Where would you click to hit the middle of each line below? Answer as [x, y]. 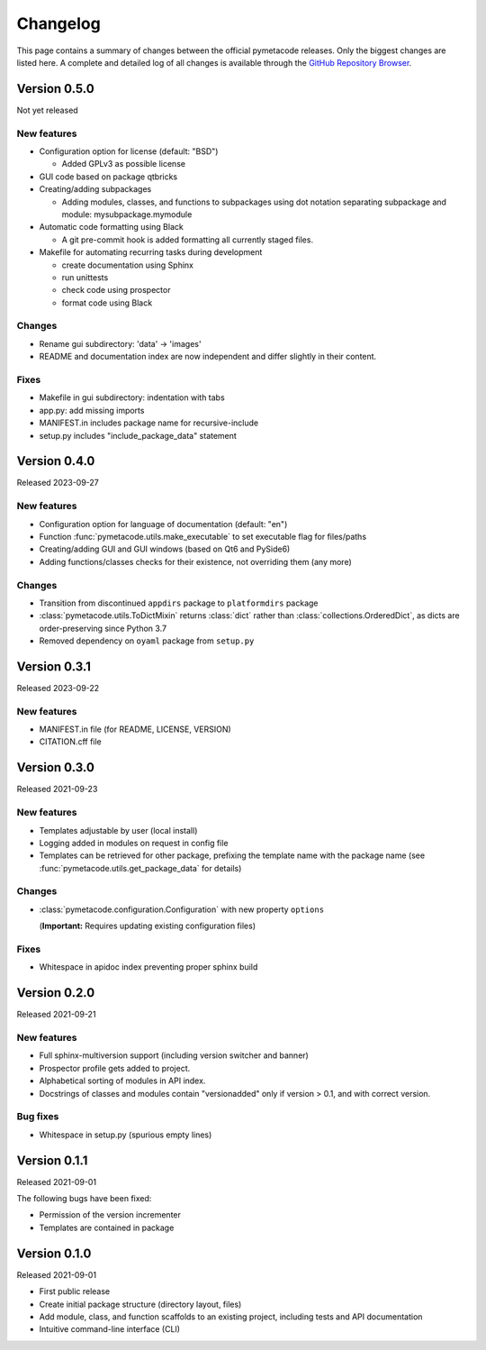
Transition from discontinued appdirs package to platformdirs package [179, 603]
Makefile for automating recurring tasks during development [151, 252]
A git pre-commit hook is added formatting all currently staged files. [188, 240]
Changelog [58, 23]
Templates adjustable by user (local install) [118, 830]
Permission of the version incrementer [110, 1215]
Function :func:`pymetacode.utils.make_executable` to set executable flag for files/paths [203, 536]
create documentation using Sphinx [127, 265]
